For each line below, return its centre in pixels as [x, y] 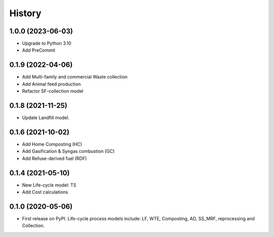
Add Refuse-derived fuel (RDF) [55, 158]
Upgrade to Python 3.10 [47, 44]
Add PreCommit [39, 50]
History [25, 13]
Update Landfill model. [46, 118]
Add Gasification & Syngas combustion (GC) [68, 151]
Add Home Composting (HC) [52, 144]
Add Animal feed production [52, 84]
